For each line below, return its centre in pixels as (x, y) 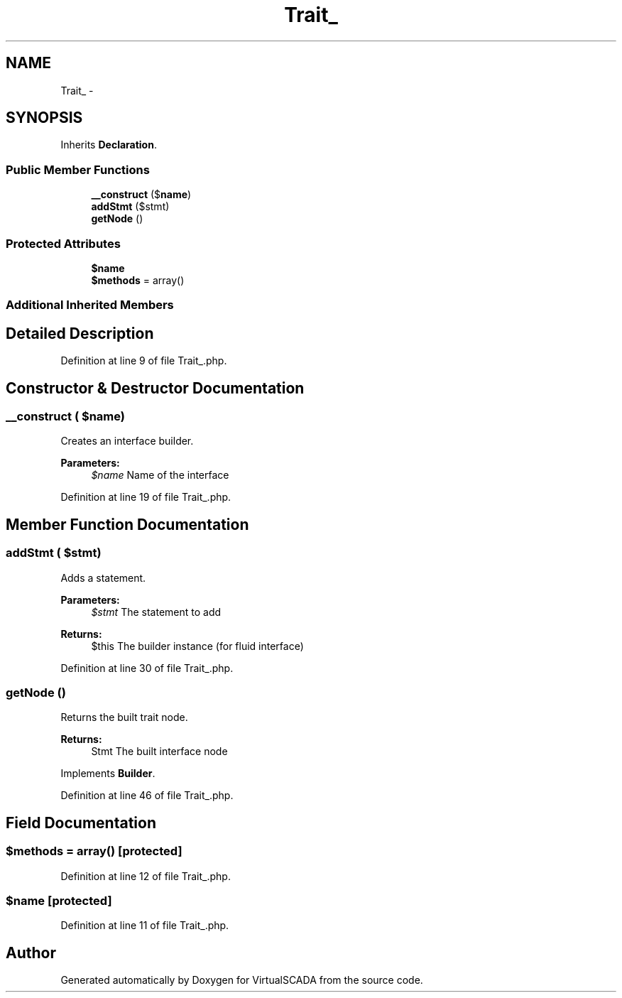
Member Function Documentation (127, 524)
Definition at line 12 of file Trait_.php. (146, 876)
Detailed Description (80, 333)
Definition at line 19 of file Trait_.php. (146, 497)
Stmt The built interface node (159, 752)
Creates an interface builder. (127, 441)
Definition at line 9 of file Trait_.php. (144, 361)
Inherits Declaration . (109, 145)
